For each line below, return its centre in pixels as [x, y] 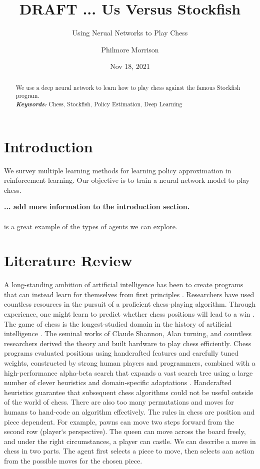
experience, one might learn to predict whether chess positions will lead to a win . [129, 314]
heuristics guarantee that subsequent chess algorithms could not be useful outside [129, 392]
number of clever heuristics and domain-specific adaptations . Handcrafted [118, 382]
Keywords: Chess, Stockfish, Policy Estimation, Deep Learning [99, 104]
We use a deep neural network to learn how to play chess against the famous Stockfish [128, 87]
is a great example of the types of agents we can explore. [91, 226]
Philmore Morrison [130, 49]
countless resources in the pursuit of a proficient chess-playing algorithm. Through [130, 304]
